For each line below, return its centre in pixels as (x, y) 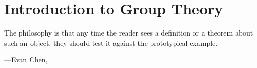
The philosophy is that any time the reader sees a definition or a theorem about (129, 33)
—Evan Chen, (26, 60)
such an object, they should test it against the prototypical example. (111, 42)
